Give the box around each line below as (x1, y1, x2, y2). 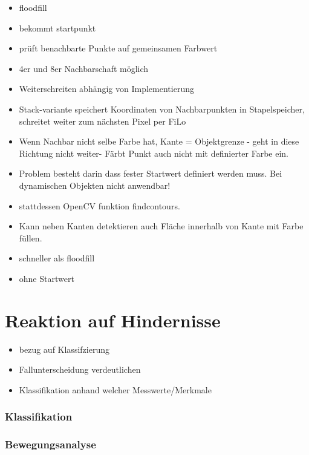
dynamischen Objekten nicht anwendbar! (19, 178, 171, 191)
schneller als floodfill (19, 252, 95, 264)
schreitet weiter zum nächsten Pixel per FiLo (19, 114, 186, 127)
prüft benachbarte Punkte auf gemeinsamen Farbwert (19, 42, 218, 54)
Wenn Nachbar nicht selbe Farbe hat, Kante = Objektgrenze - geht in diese (19, 135, 299, 148)
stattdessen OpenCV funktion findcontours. (19, 199, 180, 212)
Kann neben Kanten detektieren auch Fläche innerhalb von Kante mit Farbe (19, 220, 304, 232)
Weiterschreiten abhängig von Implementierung (19, 82, 194, 95)
